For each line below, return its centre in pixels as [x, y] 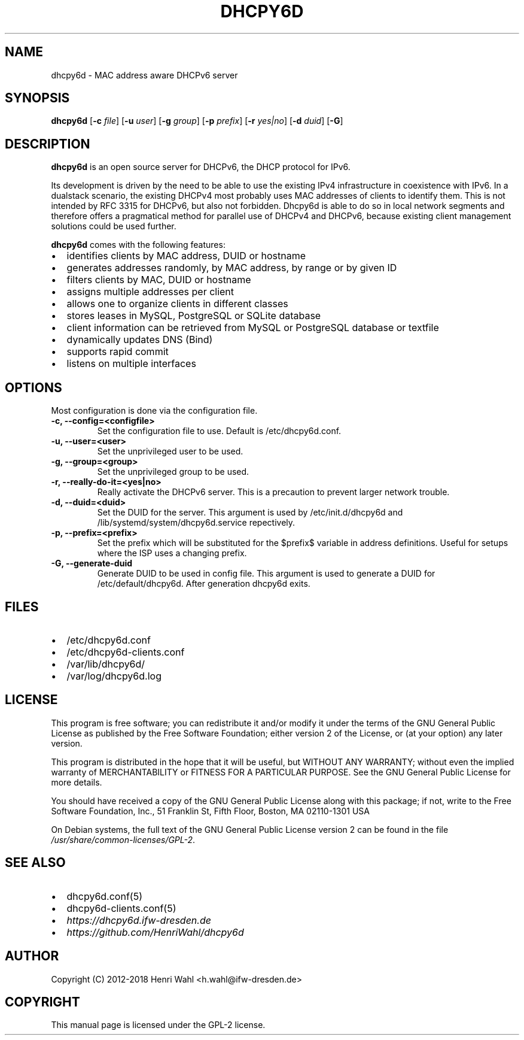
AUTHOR [32, 956]
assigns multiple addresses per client [150, 292]
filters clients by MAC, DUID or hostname [159, 280]
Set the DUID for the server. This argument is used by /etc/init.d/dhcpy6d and [250, 513]
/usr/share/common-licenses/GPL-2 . [123, 839]
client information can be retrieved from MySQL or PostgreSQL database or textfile [253, 328]
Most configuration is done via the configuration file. [154, 411]
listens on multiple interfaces [131, 364]
